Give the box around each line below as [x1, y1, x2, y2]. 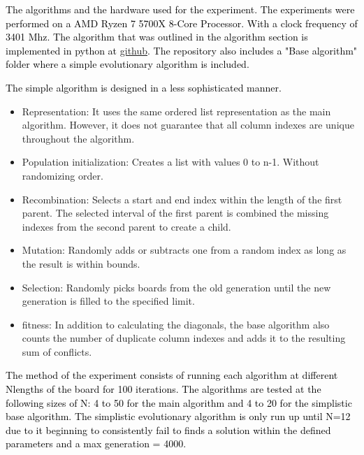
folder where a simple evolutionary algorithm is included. [6, 57, 249, 71]
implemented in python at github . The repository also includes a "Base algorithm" [6, 43, 358, 57]
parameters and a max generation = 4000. [6, 436, 187, 451]
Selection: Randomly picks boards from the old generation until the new [22, 280, 331, 294]
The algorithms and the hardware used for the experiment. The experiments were [6, 2, 355, 16]
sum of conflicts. [22, 344, 92, 359]
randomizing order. [22, 168, 103, 182]
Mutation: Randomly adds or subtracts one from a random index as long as [22, 243, 347, 257]
